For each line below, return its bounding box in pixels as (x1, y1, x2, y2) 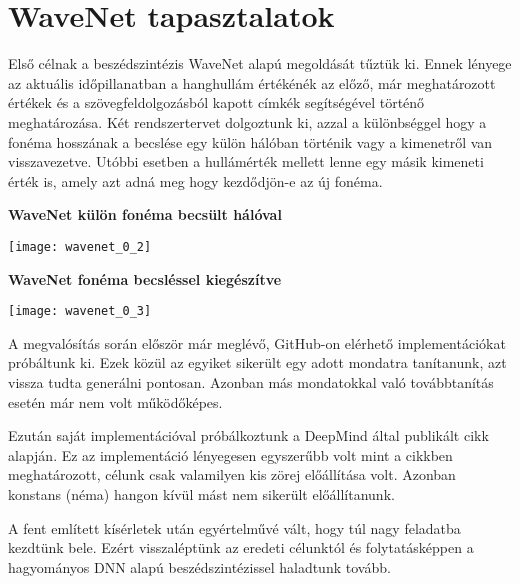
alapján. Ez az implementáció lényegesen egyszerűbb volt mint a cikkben (8, 444, 453, 465)
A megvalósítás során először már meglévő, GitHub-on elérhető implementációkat (8, 332, 506, 353)
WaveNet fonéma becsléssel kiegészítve (8, 268, 282, 289)
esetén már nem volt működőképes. (8, 391, 223, 412)
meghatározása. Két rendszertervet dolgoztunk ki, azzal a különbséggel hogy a (8, 111, 487, 132)
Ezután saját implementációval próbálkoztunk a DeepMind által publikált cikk (8, 425, 489, 446)
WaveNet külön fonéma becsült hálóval (8, 204, 282, 225)
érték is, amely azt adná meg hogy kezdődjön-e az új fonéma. (8, 170, 383, 191)
